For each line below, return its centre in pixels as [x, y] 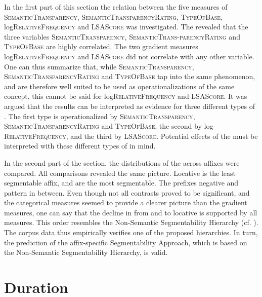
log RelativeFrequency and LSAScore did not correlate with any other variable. [129, 56]
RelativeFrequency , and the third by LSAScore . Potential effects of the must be [131, 136]
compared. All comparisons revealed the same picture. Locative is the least [120, 173]
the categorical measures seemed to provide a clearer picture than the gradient [126, 202]
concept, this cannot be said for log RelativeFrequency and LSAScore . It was [126, 96]
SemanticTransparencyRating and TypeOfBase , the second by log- [110, 126]
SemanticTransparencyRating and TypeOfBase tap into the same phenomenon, [130, 76]
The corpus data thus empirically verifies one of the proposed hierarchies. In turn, [131, 232]
